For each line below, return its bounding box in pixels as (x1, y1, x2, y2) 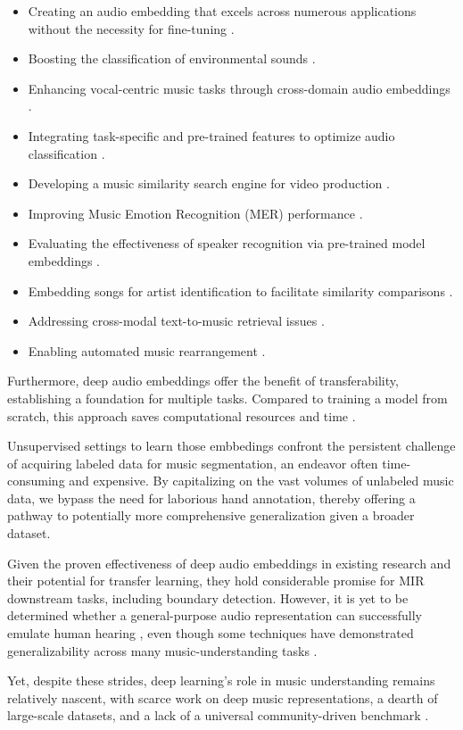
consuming (7, 471, 65, 490)
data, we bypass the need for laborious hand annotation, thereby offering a (7, 488, 416, 507)
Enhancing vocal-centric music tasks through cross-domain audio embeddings (28, 79, 451, 97)
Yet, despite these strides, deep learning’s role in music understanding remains (7, 671, 435, 690)
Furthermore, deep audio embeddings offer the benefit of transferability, (7, 371, 399, 390)
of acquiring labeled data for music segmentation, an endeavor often (7, 453, 378, 472)
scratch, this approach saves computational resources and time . (7, 406, 356, 425)
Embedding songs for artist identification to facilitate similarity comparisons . (28, 281, 453, 300)
